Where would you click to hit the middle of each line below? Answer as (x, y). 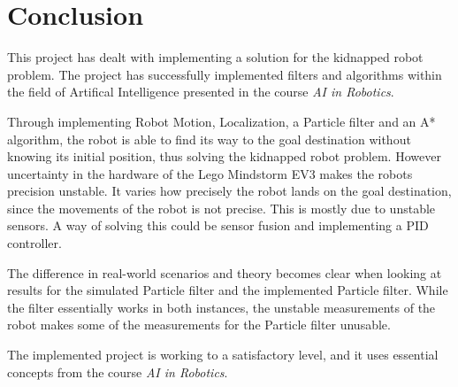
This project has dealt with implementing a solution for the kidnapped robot (215, 57)
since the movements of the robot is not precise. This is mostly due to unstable (221, 208)
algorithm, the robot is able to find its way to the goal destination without (209, 139)
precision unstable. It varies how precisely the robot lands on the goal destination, (229, 191)
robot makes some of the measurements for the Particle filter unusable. (199, 325)
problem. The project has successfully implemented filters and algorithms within (225, 74)
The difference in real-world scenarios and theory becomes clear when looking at (225, 272)
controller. (34, 243)
